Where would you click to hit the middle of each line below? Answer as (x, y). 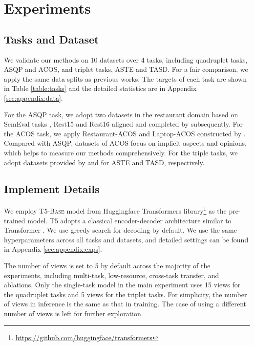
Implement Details (52, 188)
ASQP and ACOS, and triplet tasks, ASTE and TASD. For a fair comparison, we (126, 69)
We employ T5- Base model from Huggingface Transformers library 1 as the (115, 210)
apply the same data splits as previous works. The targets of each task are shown (126, 78)
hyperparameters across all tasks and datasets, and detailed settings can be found (126, 239)
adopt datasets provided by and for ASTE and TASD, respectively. (104, 162)
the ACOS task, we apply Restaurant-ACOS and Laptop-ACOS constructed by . (125, 133)
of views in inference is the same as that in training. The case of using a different (125, 304)
